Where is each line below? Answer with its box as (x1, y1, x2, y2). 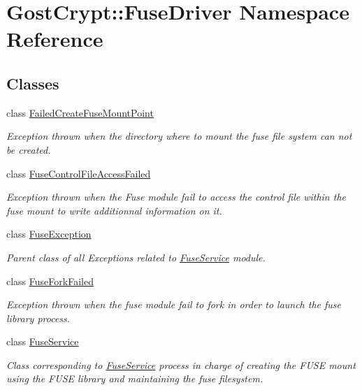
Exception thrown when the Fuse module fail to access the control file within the (6, 189, 346, 204)
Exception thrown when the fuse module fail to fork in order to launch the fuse (6, 297, 342, 312)
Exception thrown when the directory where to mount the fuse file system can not (6, 129, 352, 143)
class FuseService (6, 334, 79, 349)
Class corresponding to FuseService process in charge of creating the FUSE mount (6, 357, 356, 372)
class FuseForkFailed (6, 273, 94, 288)
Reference (6, 24, 103, 53)
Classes (6, 72, 59, 94)
